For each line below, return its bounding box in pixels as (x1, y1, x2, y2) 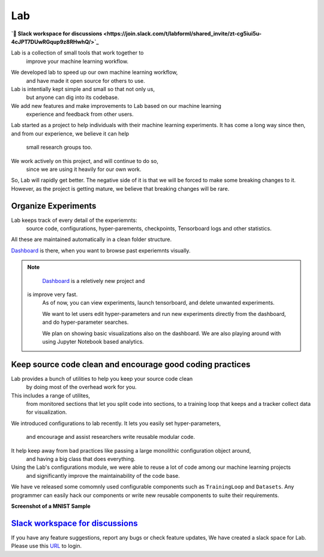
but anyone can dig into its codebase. (26, 94, 119, 101)
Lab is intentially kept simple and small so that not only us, (11, 85, 155, 92)
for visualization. (26, 408, 67, 416)
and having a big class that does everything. (26, 456, 136, 463)
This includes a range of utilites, (11, 392, 90, 399)
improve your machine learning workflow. (26, 58, 129, 65)
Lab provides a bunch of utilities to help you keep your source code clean (11, 375, 193, 382)
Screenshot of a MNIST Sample (11, 502, 91, 510)
